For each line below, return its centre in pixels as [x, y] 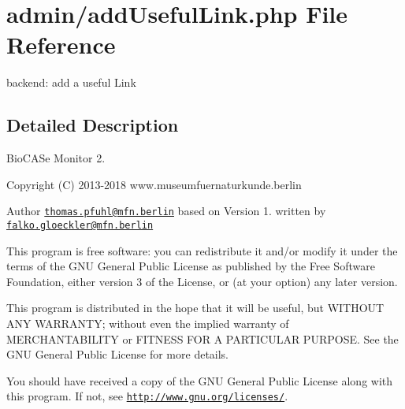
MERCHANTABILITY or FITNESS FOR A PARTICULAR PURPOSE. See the [202, 338]
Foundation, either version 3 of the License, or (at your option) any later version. [202, 281]
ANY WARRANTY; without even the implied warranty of [148, 323]
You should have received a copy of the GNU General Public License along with [200, 380]
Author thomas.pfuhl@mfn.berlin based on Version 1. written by [166, 211]
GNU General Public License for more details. [118, 354]
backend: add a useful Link [71, 82]
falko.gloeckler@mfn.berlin [80, 225]
